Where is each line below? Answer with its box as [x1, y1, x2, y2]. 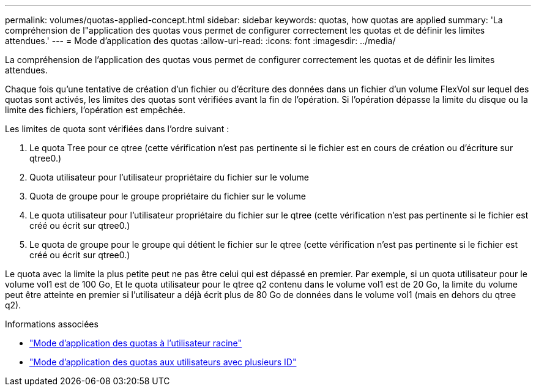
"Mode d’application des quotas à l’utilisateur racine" [29, 338, 242, 348]
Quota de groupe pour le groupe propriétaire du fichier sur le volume [29, 191, 306, 201]
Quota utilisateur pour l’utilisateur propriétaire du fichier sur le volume [29, 172, 309, 182]
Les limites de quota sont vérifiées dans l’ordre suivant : [5, 124, 229, 134]
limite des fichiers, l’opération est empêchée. [5, 105, 185, 115]
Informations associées [5, 319, 99, 329]
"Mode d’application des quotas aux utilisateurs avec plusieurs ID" [29, 357, 297, 367]
